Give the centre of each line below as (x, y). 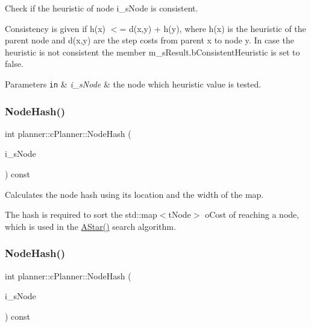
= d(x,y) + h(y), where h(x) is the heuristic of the (213, 28)
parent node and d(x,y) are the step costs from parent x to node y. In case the (149, 40)
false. (14, 64)
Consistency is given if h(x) (55, 28)
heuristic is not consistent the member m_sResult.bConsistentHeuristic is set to (152, 52)
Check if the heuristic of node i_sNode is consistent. (102, 8)
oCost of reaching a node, (252, 214)
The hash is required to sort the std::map (81, 214)
